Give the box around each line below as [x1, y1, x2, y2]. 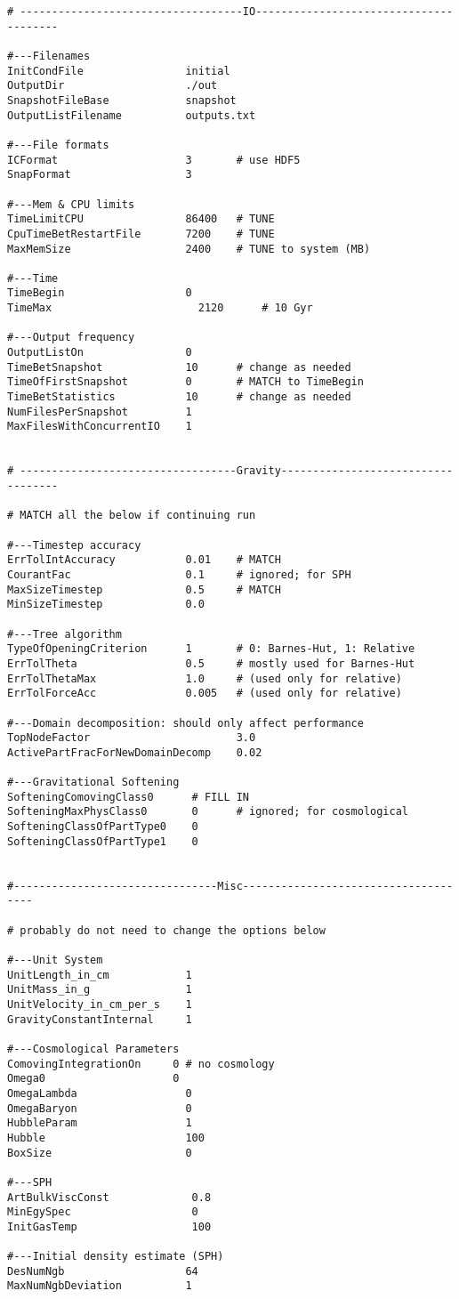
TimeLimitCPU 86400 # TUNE [7, 213, 275, 226]
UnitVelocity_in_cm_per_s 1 [7, 997, 192, 1011]
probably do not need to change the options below [20, 924, 326, 937]
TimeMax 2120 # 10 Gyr [7, 302, 313, 315]
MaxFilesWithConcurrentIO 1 [7, 420, 192, 433]
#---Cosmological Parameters [7, 1042, 180, 1055]
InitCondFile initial [7, 64, 230, 77]
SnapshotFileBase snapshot [7, 93, 237, 107]
